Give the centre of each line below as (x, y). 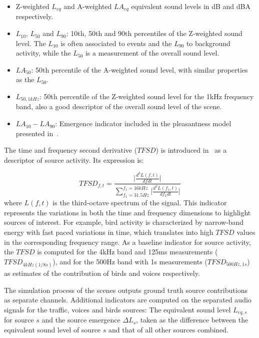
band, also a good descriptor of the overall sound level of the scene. (119, 106)
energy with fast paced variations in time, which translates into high (109, 232)
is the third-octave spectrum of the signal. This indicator (140, 203)
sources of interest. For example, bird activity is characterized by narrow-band (124, 222)
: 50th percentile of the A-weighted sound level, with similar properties (139, 69)
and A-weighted (88, 6)
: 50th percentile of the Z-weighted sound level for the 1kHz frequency (147, 96)
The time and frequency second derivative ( (71, 150)
